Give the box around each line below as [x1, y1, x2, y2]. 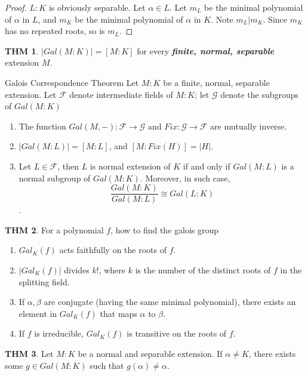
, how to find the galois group [110, 223, 219, 236]
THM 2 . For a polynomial [5, 223, 104, 236]
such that [90, 359, 124, 371]
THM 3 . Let [5, 347, 54, 359]
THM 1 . [5, 44, 39, 57]
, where [98, 263, 126, 276]
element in [19, 307, 57, 319]
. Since [263, 13, 288, 25]
